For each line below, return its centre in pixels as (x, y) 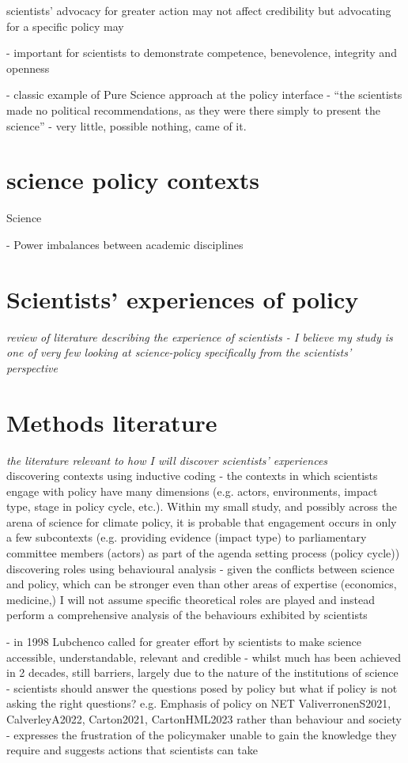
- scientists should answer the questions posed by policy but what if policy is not (202, 687)
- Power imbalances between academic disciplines (125, 244)
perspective (32, 367)
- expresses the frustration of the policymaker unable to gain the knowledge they (202, 734)
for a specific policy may (65, 26)
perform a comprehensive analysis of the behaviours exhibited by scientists (187, 615)
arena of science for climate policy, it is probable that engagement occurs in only (202, 521)
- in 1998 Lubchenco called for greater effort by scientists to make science (184, 642)
